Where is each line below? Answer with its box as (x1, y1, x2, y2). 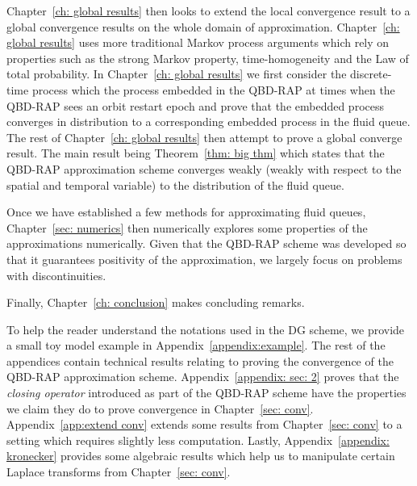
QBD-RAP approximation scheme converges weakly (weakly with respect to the (6, 160, 402, 177)
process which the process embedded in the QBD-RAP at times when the (31, 81, 395, 98)
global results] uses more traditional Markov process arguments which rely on (6, 34, 390, 51)
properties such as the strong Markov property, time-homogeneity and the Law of (6, 49, 409, 66)
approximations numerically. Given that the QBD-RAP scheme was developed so (6, 235, 407, 252)
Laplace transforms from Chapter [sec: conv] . (6, 463, 231, 480)
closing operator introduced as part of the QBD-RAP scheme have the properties (6, 384, 407, 401)
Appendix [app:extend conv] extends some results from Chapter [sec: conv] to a (6, 416, 402, 433)
